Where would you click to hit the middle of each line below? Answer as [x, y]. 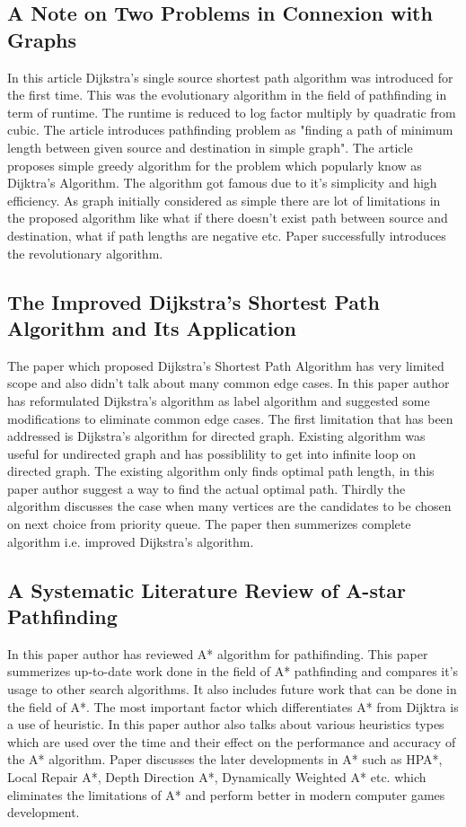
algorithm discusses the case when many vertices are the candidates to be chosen [229, 506]
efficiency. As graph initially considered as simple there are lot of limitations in [224, 200]
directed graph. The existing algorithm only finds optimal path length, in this [221, 471]
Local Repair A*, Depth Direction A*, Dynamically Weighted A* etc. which [217, 777]
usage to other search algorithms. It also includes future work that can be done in [232, 689]
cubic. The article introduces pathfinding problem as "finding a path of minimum [230, 130]
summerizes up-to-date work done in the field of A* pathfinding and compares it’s [233, 671]
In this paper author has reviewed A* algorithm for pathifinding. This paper [218, 653]
